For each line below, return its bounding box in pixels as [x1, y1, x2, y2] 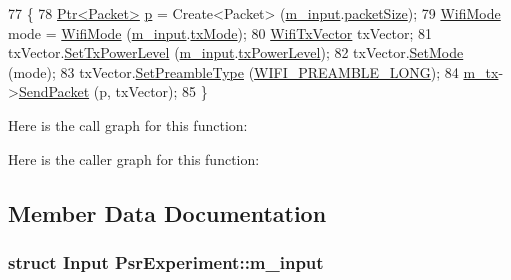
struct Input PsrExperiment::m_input [8, 249, 324, 274]
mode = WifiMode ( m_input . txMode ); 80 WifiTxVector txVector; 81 [8, 22, 433, 43]
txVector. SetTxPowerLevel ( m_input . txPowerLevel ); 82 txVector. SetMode [8, 42, 464, 63]
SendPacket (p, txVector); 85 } [18, 81, 208, 102]
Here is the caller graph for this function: [8, 148, 260, 169]
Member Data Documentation [8, 197, 327, 228]
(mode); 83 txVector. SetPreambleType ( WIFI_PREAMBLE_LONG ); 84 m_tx [8, 61, 499, 82]
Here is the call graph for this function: [8, 114, 248, 135]
